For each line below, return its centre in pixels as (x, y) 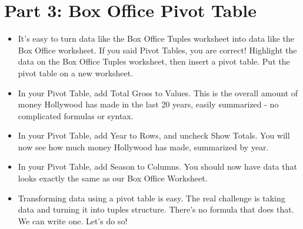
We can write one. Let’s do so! (73, 220)
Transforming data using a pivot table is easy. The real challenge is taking (151, 198)
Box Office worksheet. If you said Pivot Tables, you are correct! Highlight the (157, 50)
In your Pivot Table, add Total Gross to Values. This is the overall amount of (158, 92)
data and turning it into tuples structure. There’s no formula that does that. (156, 209)
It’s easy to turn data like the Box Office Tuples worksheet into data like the (156, 38)
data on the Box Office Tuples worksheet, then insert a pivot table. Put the (154, 61)
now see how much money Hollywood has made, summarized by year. (143, 147)
